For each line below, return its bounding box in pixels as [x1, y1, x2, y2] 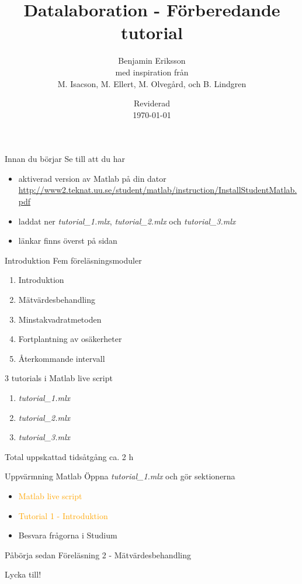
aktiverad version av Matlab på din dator [18, 172, 166, 184]
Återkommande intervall [18, 352, 105, 364]
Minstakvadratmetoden [18, 313, 102, 325]
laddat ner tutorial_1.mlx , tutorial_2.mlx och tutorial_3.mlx [18, 215, 236, 227]
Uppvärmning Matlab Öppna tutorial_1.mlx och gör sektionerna [5, 470, 235, 482]
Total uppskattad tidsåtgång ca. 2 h [5, 450, 134, 462]
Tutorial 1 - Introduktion [18, 509, 108, 521]
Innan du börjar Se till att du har [5, 153, 125, 165]
